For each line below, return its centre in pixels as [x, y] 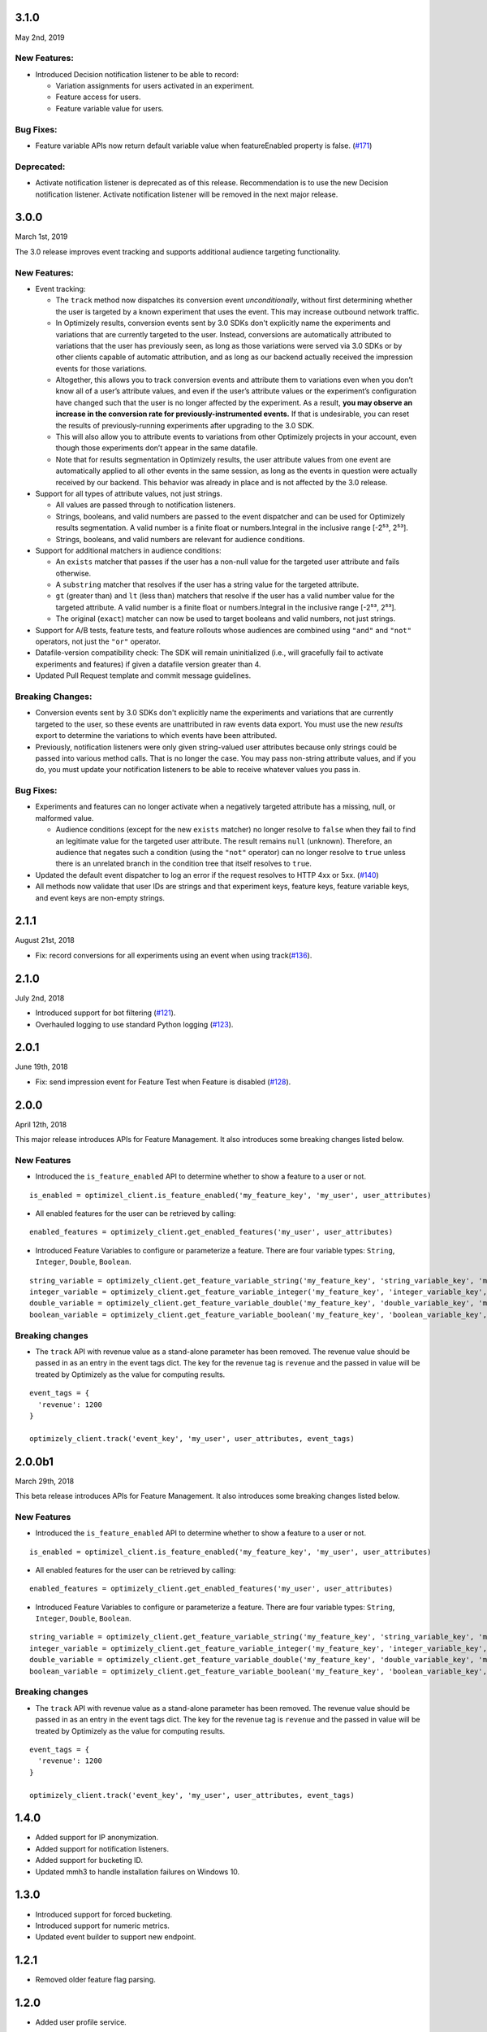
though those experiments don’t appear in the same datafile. [157, 448]
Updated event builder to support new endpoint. [116, 1937]
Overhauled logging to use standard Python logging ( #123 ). [134, 1024]
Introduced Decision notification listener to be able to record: [137, 74]
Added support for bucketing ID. [89, 1860]
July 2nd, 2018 [40, 998]
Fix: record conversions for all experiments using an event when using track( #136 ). [174, 955]
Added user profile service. [81, 2022]
